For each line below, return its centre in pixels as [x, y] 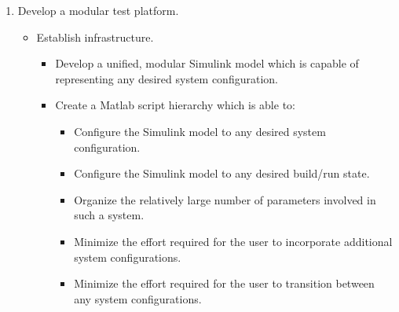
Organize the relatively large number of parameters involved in [225, 199]
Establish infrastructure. [95, 37]
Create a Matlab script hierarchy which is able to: [175, 105]
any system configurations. [138, 298]
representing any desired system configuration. [167, 78]
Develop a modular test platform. [98, 10]
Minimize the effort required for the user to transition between [224, 283]
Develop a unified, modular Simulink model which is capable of [207, 63]
